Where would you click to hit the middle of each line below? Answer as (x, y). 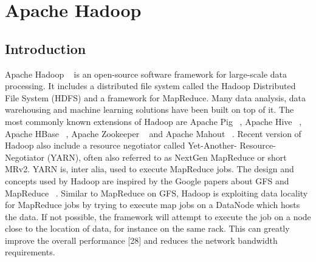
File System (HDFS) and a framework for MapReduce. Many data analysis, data (156, 97)
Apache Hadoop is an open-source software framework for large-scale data (146, 74)
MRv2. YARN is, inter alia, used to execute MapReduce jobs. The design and (149, 169)
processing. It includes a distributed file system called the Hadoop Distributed (150, 86)
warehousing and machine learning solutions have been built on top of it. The (149, 109)
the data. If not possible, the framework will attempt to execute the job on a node (158, 216)
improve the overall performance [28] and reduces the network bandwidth (141, 240)
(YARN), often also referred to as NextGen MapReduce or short (167, 157)
